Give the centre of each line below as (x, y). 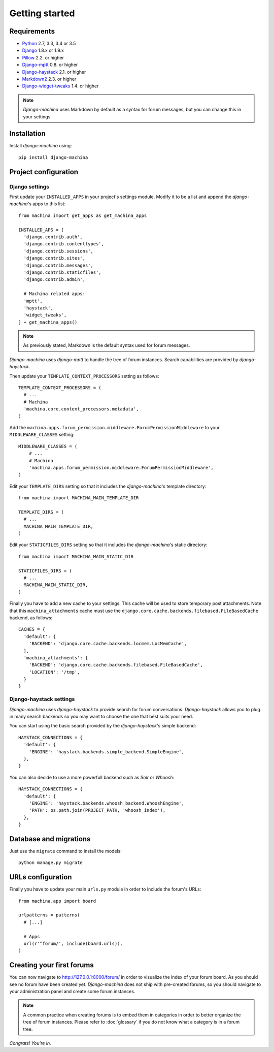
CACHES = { (32, 629)
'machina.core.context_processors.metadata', (81, 409)
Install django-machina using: (41, 146)
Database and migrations (50, 839)
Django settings (29, 186)
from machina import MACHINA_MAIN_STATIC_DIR (76, 556)
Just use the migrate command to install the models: (65, 851)
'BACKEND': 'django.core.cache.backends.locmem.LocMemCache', (108, 644)
